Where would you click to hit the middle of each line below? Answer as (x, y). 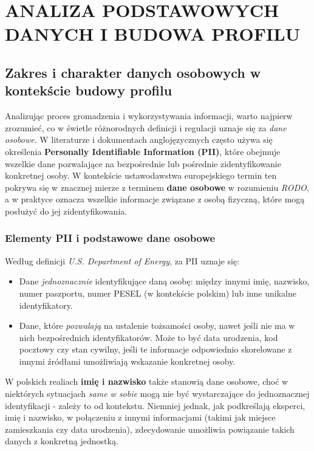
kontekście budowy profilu (89, 90)
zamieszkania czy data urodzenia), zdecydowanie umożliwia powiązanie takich (150, 429)
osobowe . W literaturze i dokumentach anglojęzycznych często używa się (139, 139)
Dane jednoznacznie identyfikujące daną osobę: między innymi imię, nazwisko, (164, 281)
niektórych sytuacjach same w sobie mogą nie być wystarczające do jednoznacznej (157, 394)
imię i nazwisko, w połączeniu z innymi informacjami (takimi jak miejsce (140, 417)
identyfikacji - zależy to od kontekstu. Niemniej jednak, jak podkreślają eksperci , (155, 405)
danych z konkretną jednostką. (62, 441)
